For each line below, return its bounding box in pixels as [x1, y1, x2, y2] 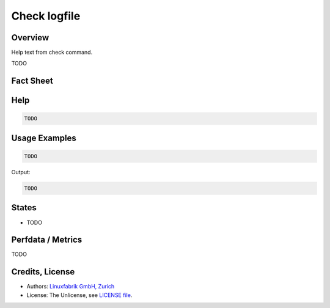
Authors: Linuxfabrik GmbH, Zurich [26, 283, 115, 290]
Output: [11, 169, 31, 176]
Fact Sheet [11, 76, 53, 86]
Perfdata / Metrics [11, 235, 82, 245]
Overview [11, 32, 50, 43]
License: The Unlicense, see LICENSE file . [26, 291, 133, 299]
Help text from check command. [11, 49, 93, 56]
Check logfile [11, 9, 81, 23]
